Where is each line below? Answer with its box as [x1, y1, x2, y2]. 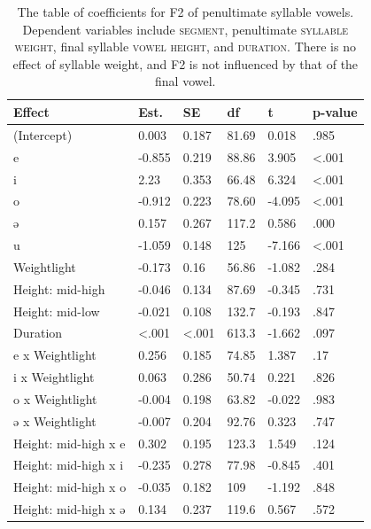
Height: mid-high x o [13, 478, 127, 496]
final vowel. [155, 72, 216, 90]
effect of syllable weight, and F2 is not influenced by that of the [12, 54, 359, 73]
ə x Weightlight [13, 411, 97, 430]
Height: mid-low [13, 301, 100, 320]
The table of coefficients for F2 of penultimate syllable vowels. [17, 3, 354, 20]
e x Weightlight [13, 346, 97, 364]
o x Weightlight [13, 389, 97, 408]
